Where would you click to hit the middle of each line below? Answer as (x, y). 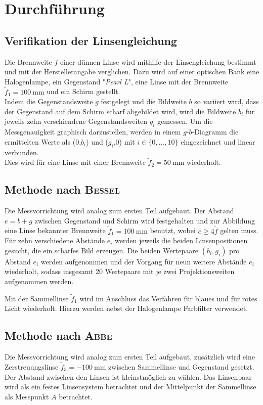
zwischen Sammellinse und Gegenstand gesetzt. (181, 366)
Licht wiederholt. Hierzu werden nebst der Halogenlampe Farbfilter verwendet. (126, 308)
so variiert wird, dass (227, 101)
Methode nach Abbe (58, 335)
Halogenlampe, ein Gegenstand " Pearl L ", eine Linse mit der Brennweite (117, 81)
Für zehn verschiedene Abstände (55, 240)
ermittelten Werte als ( (40, 141)
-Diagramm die (215, 132)
